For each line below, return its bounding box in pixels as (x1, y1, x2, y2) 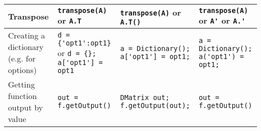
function (8, 90, 37, 101)
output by (8, 101, 43, 113)
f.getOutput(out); (120, 101, 190, 109)
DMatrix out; (120, 93, 170, 101)
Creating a (8, 29, 45, 41)
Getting (8, 78, 35, 90)
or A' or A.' (198, 14, 245, 26)
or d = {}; (57, 46, 96, 58)
